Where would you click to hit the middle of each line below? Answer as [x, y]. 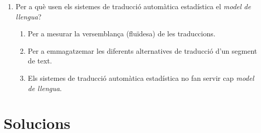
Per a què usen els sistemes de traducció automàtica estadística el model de [133, 6]
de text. [40, 61]
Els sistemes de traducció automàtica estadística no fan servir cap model [141, 77]
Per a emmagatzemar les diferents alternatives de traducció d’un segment [143, 50]
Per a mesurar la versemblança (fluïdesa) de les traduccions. [122, 34]
